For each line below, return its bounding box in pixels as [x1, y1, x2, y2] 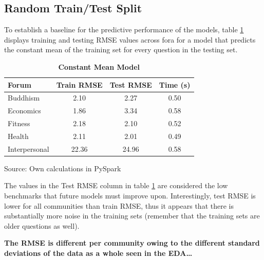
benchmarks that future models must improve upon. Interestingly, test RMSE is [4, 190, 256, 201]
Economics [8, 105, 41, 116]
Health [8, 130, 29, 141]
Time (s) [159, 79, 191, 90]
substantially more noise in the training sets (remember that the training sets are [4, 210, 260, 221]
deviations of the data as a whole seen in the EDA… [4, 248, 193, 258]
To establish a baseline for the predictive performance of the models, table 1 [4, 24, 244, 35]
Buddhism [8, 92, 40, 103]
